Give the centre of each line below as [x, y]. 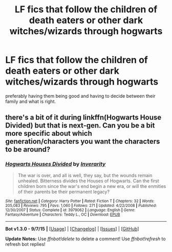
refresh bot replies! [25, 244]
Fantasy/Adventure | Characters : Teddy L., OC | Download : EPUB [63, 214]
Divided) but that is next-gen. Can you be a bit [80, 126]
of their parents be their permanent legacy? [64, 192]
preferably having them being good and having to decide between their [80, 96]
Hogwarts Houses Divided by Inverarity [56, 164]
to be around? [28, 150]
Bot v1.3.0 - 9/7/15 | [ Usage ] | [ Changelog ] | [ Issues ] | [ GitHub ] [72, 228]
